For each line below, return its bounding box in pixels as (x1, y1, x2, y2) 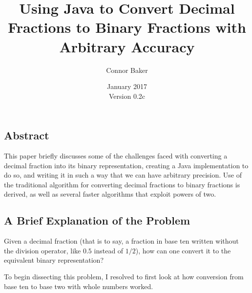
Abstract (4, 128, 49, 143)
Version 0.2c (108, 90, 145, 101)
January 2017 (107, 81, 147, 91)
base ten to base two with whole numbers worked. (4, 281, 153, 291)
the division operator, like (4, 245, 81, 255)
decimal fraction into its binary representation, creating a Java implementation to (4, 160, 249, 170)
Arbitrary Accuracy (59, 36, 195, 56)
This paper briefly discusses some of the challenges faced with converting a (4, 151, 228, 161)
